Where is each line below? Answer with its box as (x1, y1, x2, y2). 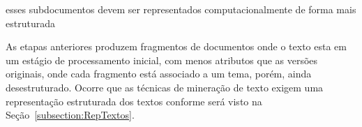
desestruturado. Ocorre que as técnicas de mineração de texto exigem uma (6, 80, 324, 94)
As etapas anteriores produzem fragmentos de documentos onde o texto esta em (6, 39, 347, 54)
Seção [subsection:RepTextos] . (6, 107, 135, 122)
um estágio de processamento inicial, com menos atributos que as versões (6, 52, 318, 67)
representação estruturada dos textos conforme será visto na (6, 94, 262, 108)
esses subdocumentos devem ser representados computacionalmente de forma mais (6, 2, 356, 16)
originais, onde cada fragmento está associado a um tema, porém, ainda (6, 66, 312, 81)
